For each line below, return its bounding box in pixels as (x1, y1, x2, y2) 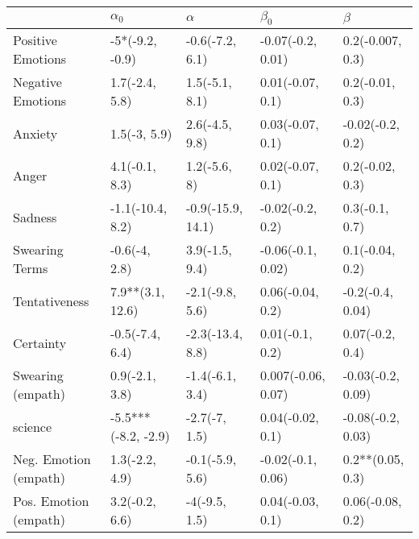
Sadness (13, 207, 57, 226)
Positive (13, 31, 57, 50)
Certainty (13, 333, 67, 352)
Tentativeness (13, 291, 89, 310)
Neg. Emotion (13, 450, 91, 469)
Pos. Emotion (13, 491, 89, 511)
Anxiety (13, 123, 58, 143)
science (13, 417, 52, 436)
